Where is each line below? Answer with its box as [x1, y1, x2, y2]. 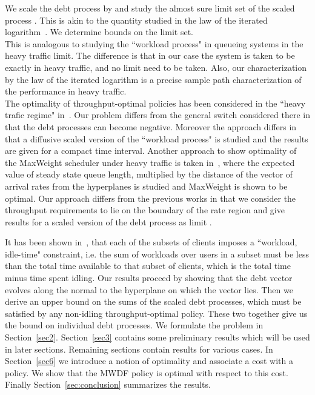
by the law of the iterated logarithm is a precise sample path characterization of [5, 73, 302, 85]
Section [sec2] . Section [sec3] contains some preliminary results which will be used [5, 331, 310, 344]
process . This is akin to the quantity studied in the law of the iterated [5, 13, 268, 26]
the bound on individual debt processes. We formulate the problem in [5, 319, 264, 331]
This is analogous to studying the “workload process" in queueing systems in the [5, 37, 303, 50]
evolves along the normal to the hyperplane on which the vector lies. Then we [5, 283, 293, 296]
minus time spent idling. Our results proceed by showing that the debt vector [5, 271, 293, 284]
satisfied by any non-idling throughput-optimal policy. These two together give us [5, 307, 308, 319]
